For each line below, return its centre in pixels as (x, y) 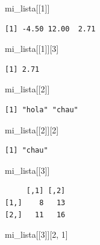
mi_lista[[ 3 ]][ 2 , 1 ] (36, 234)
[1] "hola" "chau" (42, 110)
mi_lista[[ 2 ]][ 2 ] (32, 129)
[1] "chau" (27, 151)
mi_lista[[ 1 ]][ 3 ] (32, 49)
